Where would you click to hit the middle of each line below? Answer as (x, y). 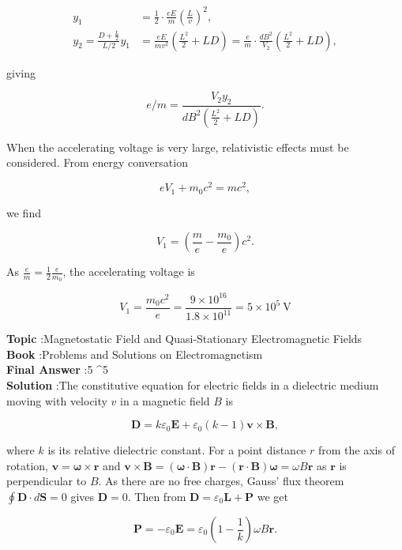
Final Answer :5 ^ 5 (57, 369)
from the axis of (356, 450)
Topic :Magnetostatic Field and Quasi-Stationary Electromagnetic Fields (184, 339)
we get (272, 497)
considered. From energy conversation (97, 162)
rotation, (27, 465)
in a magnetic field (165, 400)
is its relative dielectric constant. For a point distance (177, 450)
